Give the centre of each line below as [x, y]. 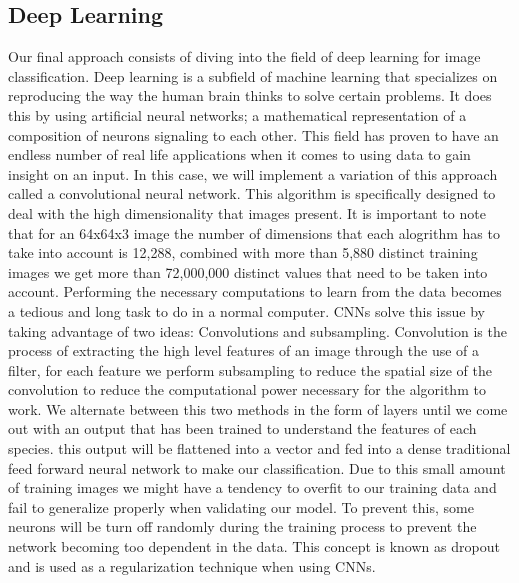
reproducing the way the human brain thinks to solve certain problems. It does [250, 95]
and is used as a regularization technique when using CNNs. [192, 565]
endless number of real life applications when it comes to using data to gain [239, 154]
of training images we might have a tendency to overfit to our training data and [252, 487]
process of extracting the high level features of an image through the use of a [244, 350]
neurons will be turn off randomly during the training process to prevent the [242, 526]
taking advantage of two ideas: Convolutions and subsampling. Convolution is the [257, 330]
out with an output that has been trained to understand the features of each [242, 428]
